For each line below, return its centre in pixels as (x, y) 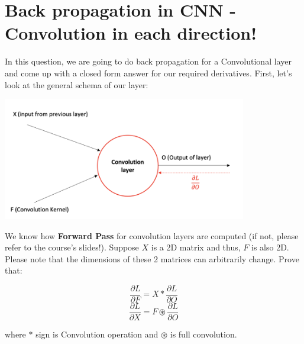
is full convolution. (203, 334)
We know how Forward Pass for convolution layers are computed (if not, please (152, 235)
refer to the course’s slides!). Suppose (72, 247)
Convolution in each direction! (131, 33)
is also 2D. (270, 247)
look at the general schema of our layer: (77, 84)
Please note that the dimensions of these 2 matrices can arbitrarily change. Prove (152, 258)
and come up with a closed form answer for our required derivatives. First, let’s (148, 73)
